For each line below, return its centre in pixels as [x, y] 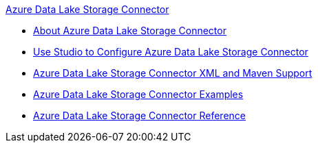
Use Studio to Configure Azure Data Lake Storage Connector [171, 52]
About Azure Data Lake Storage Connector [130, 30]
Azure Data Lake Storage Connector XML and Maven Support [173, 73]
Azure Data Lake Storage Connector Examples [138, 94]
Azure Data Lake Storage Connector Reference [140, 115]
